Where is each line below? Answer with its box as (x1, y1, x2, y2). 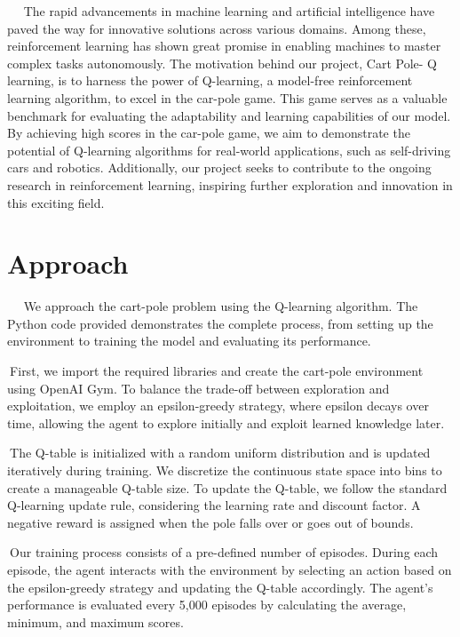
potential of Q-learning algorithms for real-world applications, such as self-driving (7, 140, 451, 159)
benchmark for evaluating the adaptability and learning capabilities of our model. (7, 106, 451, 124)
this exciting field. (7, 193, 105, 211)
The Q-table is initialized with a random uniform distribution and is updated (10, 443, 431, 462)
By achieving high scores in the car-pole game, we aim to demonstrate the (7, 123, 410, 142)
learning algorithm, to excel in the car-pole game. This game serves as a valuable (7, 88, 448, 107)
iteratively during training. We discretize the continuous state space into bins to (7, 461, 442, 479)
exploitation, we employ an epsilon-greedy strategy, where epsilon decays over (7, 396, 429, 415)
